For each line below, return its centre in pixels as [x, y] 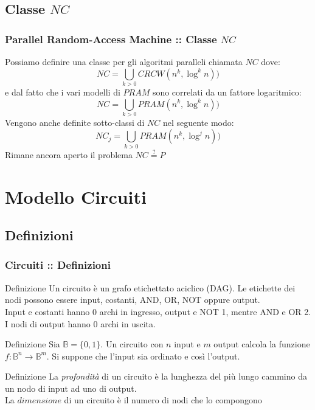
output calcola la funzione [262, 344]
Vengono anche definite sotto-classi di [75, 122]
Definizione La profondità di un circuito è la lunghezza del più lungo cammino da [156, 376]
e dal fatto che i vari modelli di [63, 92]
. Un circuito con [132, 344]
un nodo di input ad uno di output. [71, 388]
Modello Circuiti [76, 196]
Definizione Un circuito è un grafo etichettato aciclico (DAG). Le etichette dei [150, 287]
